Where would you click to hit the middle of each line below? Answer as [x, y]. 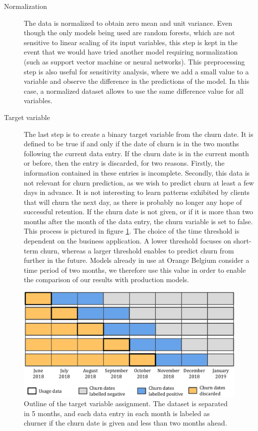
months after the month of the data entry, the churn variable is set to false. [138, 221]
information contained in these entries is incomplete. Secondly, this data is [137, 172]
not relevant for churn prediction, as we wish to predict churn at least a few [139, 182]
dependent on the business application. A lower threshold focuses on [128, 241]
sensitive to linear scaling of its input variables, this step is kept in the [131, 42]
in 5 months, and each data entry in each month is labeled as [117, 413]
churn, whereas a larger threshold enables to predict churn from [137, 250]
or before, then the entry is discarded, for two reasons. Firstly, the [124, 163]
